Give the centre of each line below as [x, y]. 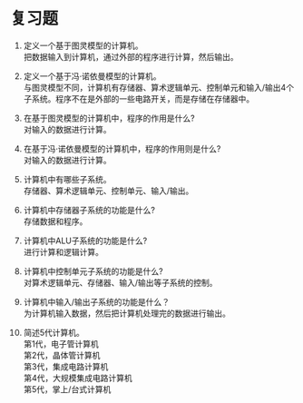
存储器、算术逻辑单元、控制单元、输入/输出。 [108, 191]
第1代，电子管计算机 [61, 344]
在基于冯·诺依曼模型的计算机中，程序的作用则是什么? [122, 148]
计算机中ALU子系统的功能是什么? [85, 241]
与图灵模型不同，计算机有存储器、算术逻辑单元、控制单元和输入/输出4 [155, 87]
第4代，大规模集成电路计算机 [78, 378]
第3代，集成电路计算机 [66, 366]
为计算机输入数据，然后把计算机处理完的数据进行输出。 [127, 313]
